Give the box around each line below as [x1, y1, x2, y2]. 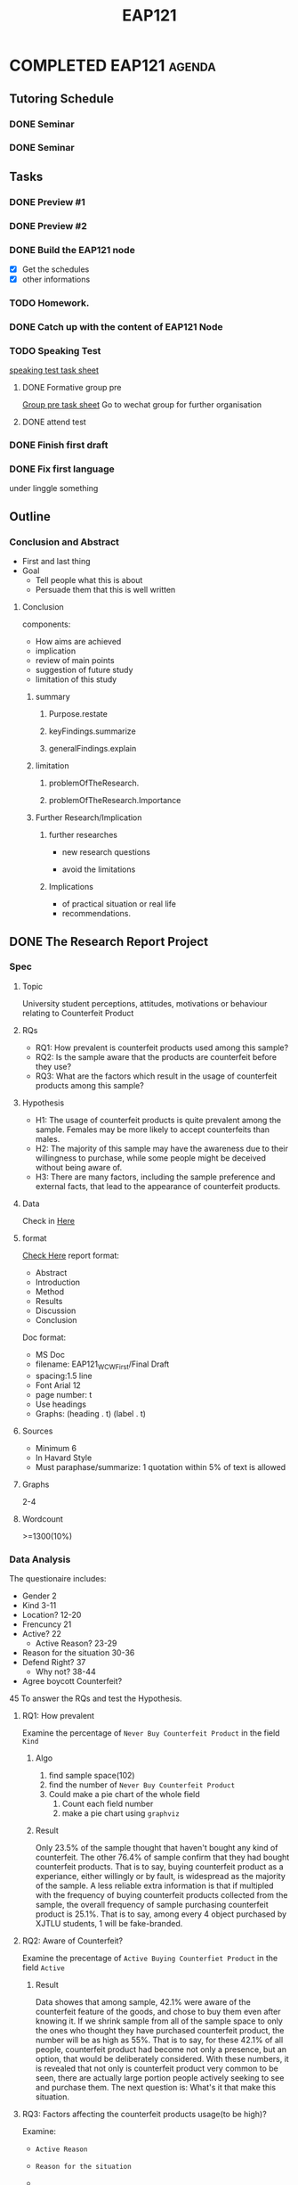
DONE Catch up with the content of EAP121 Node [9, 320, 223, 333]
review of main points [35, 655, 115, 666]
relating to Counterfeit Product [21, 1007, 134, 1018]
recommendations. [61, 908, 132, 919]
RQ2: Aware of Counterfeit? [21, 1935, 124, 1946]
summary [35, 692, 71, 702]
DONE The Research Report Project [9, 933, 209, 949]
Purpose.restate [48, 709, 109, 719]
